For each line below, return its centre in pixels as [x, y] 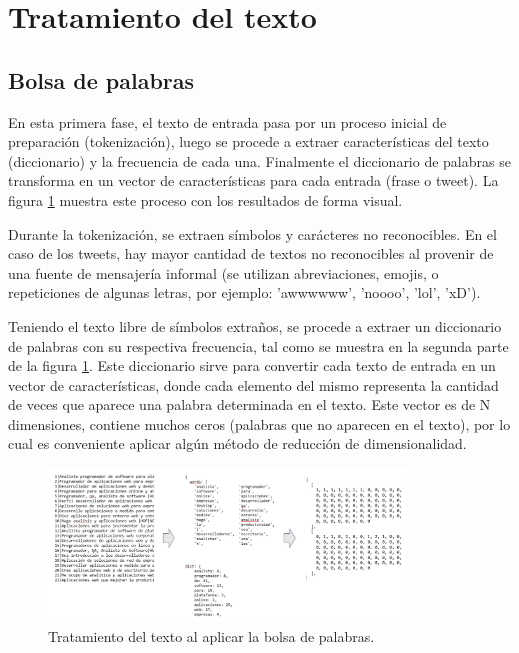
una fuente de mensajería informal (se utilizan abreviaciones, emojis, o [223, 272]
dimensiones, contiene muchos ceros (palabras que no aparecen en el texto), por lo [259, 423]
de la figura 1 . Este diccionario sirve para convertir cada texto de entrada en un [252, 365]
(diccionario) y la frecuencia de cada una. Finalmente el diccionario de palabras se [259, 160]
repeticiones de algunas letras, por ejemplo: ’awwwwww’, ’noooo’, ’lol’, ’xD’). [244, 292]
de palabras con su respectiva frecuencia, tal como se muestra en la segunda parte [258, 345]
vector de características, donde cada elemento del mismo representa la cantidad [253, 384]
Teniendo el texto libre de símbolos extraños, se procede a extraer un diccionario [255, 325]
